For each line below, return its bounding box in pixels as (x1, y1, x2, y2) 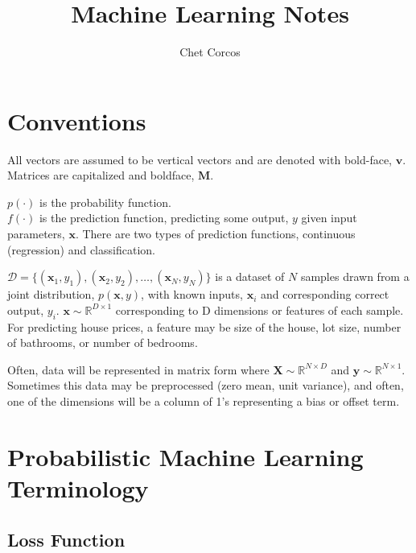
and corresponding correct (260, 286, 389, 303)
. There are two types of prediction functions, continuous (75, 225, 356, 242)
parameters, (7, 225, 65, 242)
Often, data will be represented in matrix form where (7, 361, 270, 378)
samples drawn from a (300, 268, 410, 285)
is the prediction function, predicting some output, (39, 209, 289, 226)
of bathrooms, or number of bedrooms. (7, 334, 198, 351)
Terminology (7, 471, 149, 504)
